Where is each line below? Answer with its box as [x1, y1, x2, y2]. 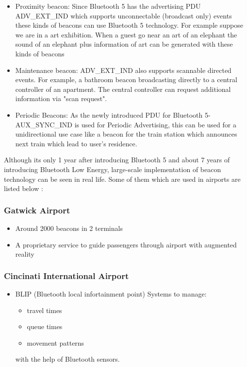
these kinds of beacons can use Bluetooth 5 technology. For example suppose [15, 20, 243, 30]
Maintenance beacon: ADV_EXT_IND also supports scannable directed [15, 65, 231, 75]
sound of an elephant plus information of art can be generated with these [15, 39, 233, 49]
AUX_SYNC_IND [15, 119, 73, 129]
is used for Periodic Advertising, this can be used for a [74, 119, 236, 129]
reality [15, 249, 34, 259]
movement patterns [27, 337, 84, 348]
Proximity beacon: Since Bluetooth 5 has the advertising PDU [15, 1, 201, 11]
